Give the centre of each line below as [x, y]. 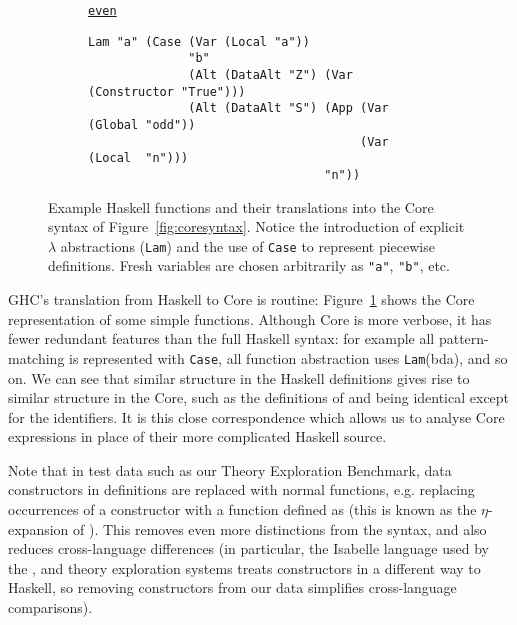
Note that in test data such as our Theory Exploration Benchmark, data [230, 469]
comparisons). [50, 607]
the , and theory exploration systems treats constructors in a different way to [244, 567]
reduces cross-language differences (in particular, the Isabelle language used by [248, 548]
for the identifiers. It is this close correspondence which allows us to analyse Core [256, 416]
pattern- [463, 338]
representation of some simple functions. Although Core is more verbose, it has [250, 318]
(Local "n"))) [138, 158]
